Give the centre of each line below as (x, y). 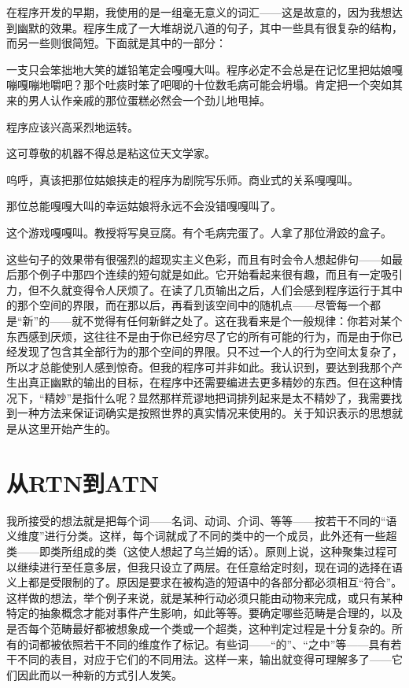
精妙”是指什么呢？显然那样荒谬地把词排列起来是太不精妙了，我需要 (218, 397)
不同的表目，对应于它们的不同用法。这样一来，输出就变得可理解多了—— (204, 659)
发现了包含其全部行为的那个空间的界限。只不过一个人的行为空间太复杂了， (210, 351)
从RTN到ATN (83, 482)
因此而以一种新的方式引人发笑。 (99, 674)
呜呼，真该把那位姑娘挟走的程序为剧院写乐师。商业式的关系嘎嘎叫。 (182, 179)
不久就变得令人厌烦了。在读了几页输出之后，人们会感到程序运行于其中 (221, 289)
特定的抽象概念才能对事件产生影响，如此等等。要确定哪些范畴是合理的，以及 (204, 613)
